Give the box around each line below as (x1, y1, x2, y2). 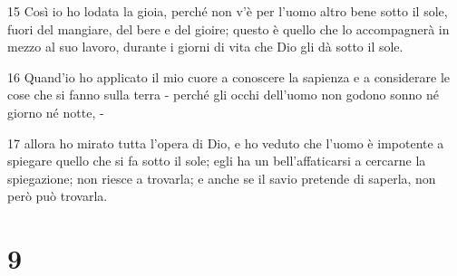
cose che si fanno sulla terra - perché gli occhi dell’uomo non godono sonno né (7, 85, 440, 104)
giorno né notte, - (7, 102, 104, 121)
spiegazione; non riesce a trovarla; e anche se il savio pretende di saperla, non (7, 168, 436, 187)
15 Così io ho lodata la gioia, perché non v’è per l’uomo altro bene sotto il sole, (7, 2, 448, 20)
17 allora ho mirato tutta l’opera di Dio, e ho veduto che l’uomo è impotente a (7, 133, 444, 152)
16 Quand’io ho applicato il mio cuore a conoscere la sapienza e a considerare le (7, 67, 451, 86)
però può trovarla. (7, 186, 108, 205)
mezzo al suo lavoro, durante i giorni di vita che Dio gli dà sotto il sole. (7, 37, 404, 56)
